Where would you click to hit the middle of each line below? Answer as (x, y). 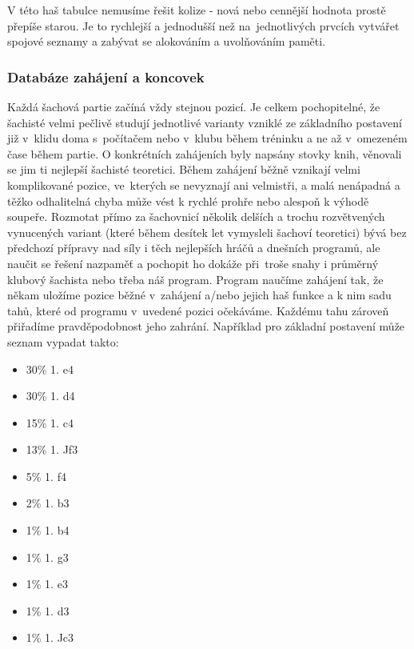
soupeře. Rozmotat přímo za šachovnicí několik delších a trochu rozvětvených (196, 216)
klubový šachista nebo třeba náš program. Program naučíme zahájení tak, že (195, 279)
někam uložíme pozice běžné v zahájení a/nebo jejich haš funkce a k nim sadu (199, 295)
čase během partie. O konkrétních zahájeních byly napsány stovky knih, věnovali (205, 153)
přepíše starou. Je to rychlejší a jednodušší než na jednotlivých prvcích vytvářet (203, 25)
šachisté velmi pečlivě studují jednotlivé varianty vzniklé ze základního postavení (205, 122)
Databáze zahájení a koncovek (106, 76)
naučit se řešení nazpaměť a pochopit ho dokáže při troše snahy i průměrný (193, 263)
